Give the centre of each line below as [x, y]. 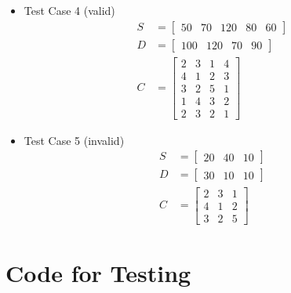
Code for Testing [98, 272]
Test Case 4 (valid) [69, 10]
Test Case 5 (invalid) [74, 140]
